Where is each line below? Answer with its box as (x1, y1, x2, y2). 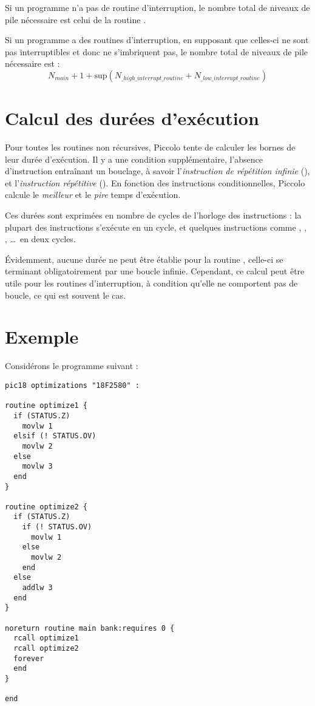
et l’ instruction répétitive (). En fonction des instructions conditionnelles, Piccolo (5, 176, 305, 189)
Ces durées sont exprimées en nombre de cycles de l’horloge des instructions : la (5, 209, 302, 222)
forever (13, 654, 44, 663)
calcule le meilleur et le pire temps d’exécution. (5, 188, 181, 201)
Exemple (5, 324, 79, 349)
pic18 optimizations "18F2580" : (5, 381, 140, 390)
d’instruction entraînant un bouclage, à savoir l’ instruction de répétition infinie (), (5, 165, 310, 177)
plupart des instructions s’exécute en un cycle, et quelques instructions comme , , (5, 220, 307, 233)
